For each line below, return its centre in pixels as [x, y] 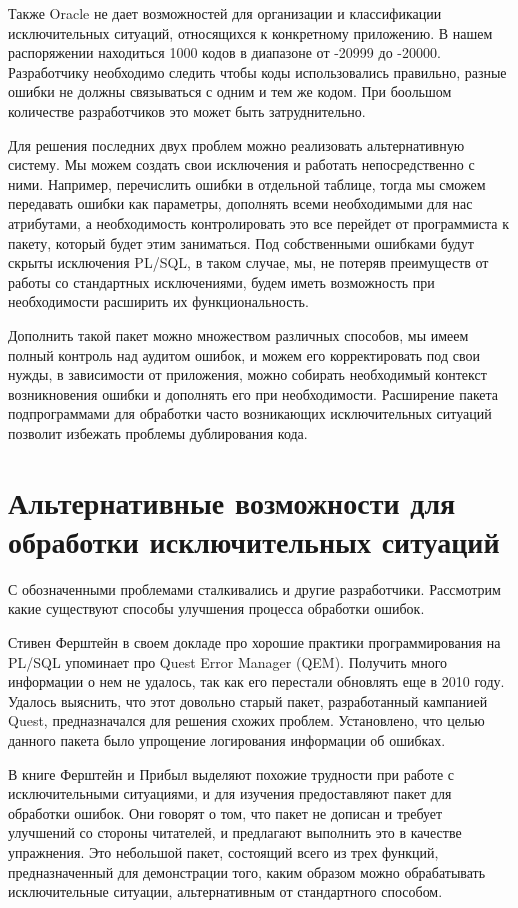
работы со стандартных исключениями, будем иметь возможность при [221, 281]
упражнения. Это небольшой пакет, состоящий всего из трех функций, [223, 851]
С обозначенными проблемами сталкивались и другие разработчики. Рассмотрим [254, 588]
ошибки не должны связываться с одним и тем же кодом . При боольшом [230, 91]
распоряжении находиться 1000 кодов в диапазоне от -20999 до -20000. [224, 52]
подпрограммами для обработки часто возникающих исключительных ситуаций [250, 413]
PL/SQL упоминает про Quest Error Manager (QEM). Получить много [228, 661]
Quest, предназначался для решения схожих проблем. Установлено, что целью [246, 720]
